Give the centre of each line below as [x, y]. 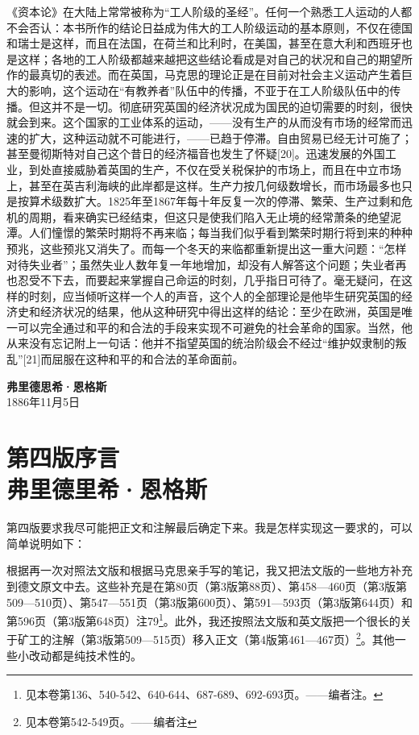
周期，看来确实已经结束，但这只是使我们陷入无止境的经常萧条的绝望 [209, 216]
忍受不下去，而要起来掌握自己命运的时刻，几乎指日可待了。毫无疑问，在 [209, 280]
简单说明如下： [46, 543]
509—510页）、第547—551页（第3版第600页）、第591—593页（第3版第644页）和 [209, 602]
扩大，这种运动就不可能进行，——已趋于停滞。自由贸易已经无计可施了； [220, 137]
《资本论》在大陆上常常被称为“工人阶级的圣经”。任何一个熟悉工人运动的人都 [209, 11]
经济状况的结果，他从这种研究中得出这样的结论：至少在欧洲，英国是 [220, 311]
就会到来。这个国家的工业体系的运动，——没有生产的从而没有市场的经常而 [204, 122]
